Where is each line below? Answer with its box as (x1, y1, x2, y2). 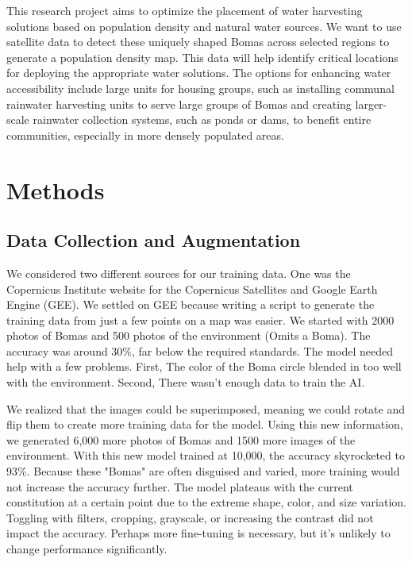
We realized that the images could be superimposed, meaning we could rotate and (6, 400, 405, 417)
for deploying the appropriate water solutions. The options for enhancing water (6, 64, 391, 81)
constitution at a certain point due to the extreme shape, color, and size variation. (6, 494, 406, 510)
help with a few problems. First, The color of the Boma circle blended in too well (6, 358, 402, 375)
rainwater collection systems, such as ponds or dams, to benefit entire (33, 111, 372, 128)
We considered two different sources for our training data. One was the (6, 264, 351, 281)
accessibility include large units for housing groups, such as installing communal (6, 79, 395, 96)
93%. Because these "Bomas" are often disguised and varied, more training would (6, 463, 400, 479)
